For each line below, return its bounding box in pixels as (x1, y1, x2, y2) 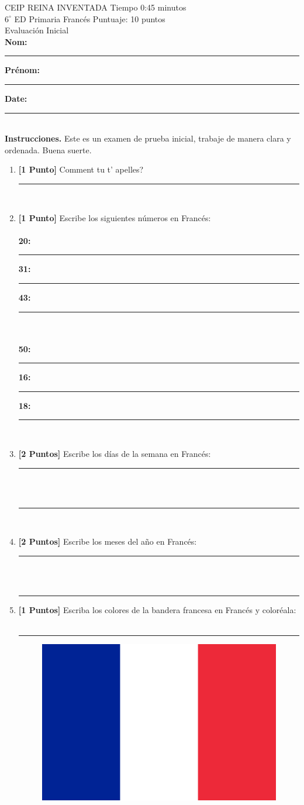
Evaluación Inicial (5, 24, 69, 36)
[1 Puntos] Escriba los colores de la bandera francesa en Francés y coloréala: (18, 604, 296, 616)
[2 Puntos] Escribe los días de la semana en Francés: (18, 448, 211, 460)
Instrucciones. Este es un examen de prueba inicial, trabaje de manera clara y (5, 132, 291, 145)
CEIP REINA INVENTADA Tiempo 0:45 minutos (5, 1, 186, 13)
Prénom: (5, 64, 40, 76)
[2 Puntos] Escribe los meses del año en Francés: (18, 535, 197, 548)
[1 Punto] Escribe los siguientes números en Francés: (18, 211, 211, 223)
